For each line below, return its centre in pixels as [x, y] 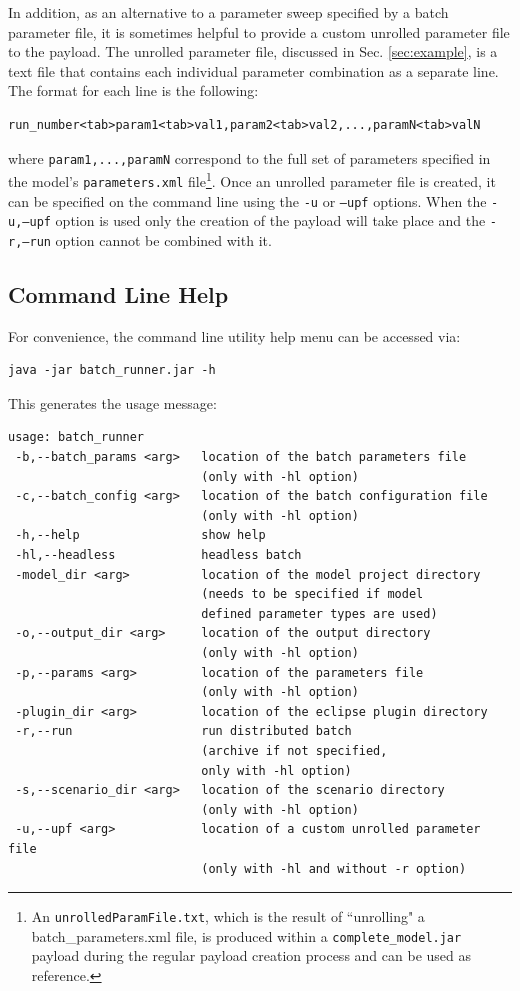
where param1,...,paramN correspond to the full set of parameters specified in [249, 157]
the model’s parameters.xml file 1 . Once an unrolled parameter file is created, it [252, 179]
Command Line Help [118, 293]
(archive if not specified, [294, 750]
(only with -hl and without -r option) [334, 868]
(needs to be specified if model [312, 594]
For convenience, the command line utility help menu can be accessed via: [234, 335]
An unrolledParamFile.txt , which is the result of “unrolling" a [228, 916]
